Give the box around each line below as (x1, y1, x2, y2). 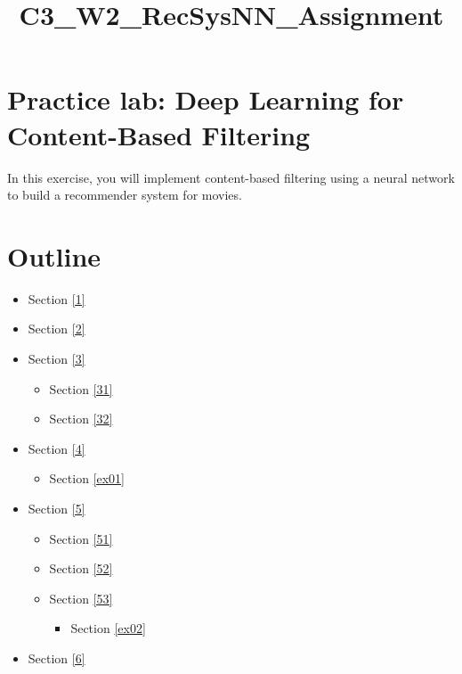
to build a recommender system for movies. (7, 185, 242, 204)
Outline (7, 237, 101, 274)
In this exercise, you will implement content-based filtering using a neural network (7, 168, 455, 186)
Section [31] (49, 379, 113, 398)
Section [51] (49, 529, 113, 547)
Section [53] (49, 588, 113, 607)
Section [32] (49, 409, 113, 428)
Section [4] (28, 439, 85, 457)
